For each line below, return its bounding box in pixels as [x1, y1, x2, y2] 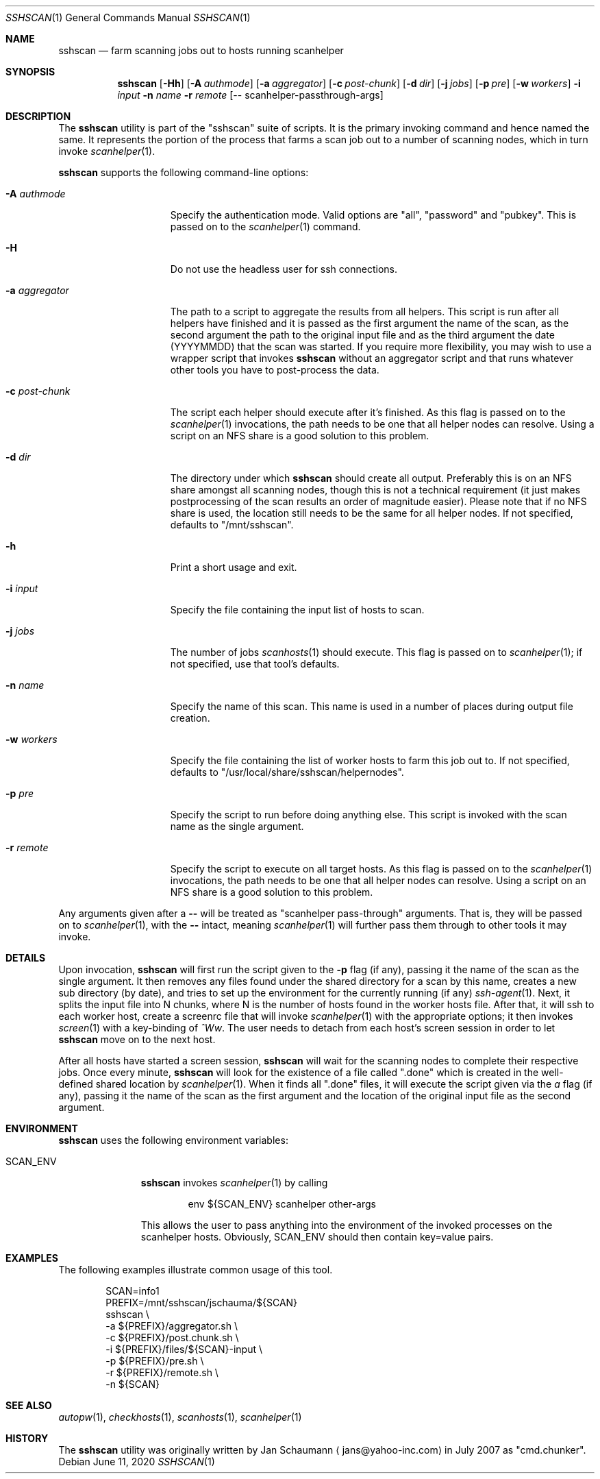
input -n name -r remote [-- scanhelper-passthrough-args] [117, 89, 384, 101]
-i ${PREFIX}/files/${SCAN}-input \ [105, 1343, 262, 1355]
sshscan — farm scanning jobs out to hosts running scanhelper [58, 45, 344, 56]
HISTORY [5, 1432, 49, 1444]
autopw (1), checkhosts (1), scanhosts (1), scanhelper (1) [58, 1411, 302, 1423]
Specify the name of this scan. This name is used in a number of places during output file [170, 700, 573, 712]
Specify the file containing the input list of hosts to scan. [170, 604, 425, 615]
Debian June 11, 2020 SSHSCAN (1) [58, 1456, 215, 1467]
